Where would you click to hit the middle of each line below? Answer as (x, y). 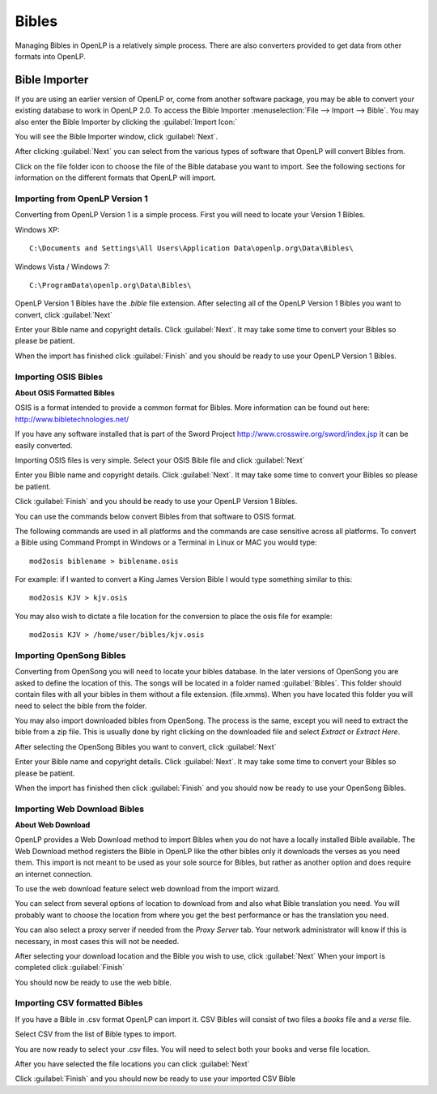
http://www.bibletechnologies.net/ (72, 419)
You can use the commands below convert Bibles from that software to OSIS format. (156, 516)
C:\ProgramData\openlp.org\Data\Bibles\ (110, 285)
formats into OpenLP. (51, 56)
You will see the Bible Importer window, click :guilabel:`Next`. (117, 137)
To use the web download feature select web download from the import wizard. (148, 888)
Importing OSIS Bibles (59, 377)
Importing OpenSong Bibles (70, 655)
